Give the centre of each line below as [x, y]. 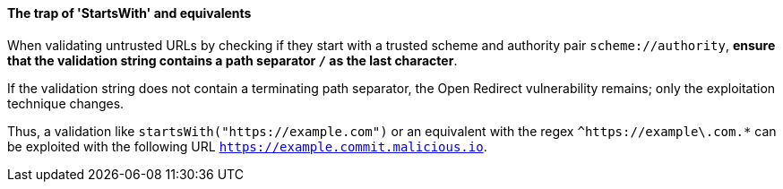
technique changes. [66, 103]
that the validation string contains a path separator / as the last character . [232, 60]
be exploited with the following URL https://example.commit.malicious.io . [247, 146]
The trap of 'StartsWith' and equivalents [129, 13]
